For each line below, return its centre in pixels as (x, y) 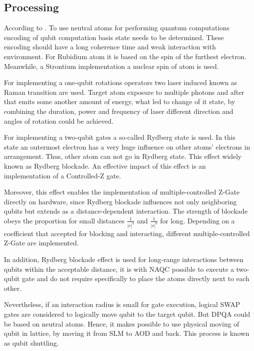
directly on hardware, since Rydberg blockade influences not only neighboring (120, 201)
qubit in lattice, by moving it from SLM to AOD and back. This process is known (127, 333)
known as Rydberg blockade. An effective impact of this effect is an (105, 165)
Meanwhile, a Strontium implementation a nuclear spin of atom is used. (111, 66)
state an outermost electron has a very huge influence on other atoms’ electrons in (127, 146)
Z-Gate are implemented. (41, 243)
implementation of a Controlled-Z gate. (63, 175)
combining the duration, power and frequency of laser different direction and (119, 111)
